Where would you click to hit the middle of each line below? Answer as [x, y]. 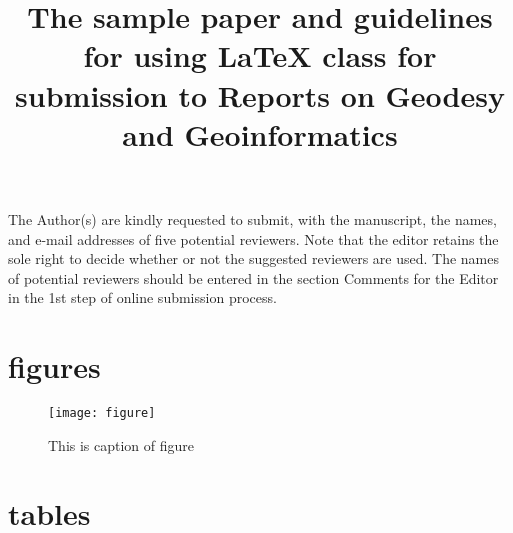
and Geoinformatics [260, 133]
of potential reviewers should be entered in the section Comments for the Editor [253, 277]
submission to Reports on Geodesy [260, 94]
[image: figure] [102, 413]
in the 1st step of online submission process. [142, 297]
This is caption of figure [121, 444]
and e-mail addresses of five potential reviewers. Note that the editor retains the [253, 238]
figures [54, 366]
